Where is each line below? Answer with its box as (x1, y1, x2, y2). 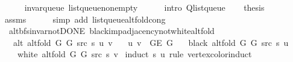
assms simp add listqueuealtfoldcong (4, 13, 166, 25)
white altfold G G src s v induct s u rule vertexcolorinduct (17, 48, 252, 60)
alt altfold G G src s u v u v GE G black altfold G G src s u (13, 36, 289, 48)
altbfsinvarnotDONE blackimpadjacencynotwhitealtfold (8, 24, 215, 37)
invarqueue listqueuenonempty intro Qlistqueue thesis (24, 1, 265, 13)
